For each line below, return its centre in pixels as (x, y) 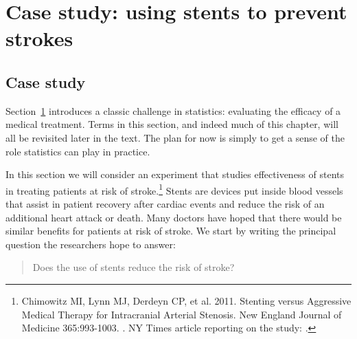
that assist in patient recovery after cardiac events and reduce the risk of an (165, 203)
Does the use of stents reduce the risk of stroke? (134, 267)
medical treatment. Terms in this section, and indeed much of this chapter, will (172, 124)
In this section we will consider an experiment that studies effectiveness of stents (175, 174)
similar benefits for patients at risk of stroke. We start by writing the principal (171, 231)
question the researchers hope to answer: (91, 244)
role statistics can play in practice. (78, 151)
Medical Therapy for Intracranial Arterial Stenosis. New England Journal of (182, 314)
